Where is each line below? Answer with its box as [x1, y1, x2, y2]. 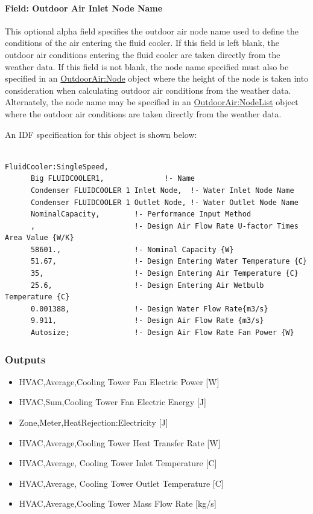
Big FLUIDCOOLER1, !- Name [30, 174, 195, 183]
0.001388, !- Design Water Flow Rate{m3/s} [30, 304, 268, 313]
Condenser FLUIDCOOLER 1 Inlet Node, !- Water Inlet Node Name [30, 186, 294, 195]
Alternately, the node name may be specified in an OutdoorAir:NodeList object [5, 96, 299, 108]
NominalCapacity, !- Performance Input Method [30, 210, 251, 219]
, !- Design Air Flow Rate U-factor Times [30, 221, 299, 230]
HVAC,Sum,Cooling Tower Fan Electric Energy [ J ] [19, 395, 206, 408]
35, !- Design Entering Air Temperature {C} [30, 269, 299, 278]
